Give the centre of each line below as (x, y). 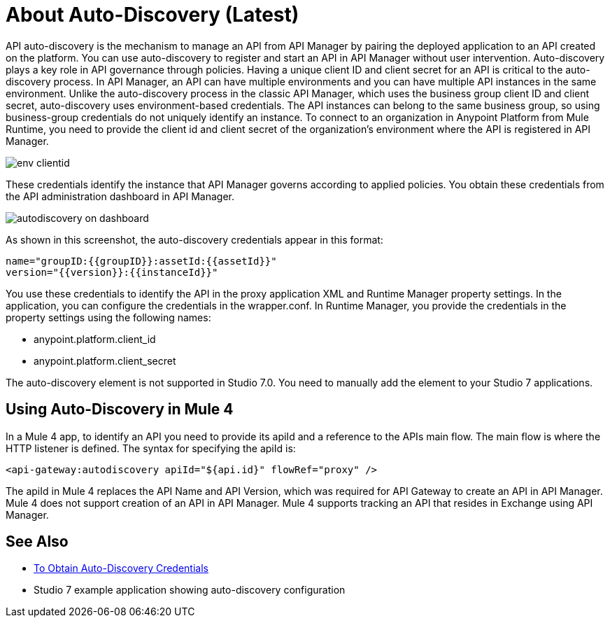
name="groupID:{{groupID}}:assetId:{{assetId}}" (141, 261)
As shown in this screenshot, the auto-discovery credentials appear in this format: (194, 239)
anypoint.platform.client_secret (105, 360)
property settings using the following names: (108, 317)
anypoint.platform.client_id (95, 339)
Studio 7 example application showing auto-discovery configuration (190, 590)
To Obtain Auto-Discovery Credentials (121, 568)
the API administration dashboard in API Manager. (120, 196)
